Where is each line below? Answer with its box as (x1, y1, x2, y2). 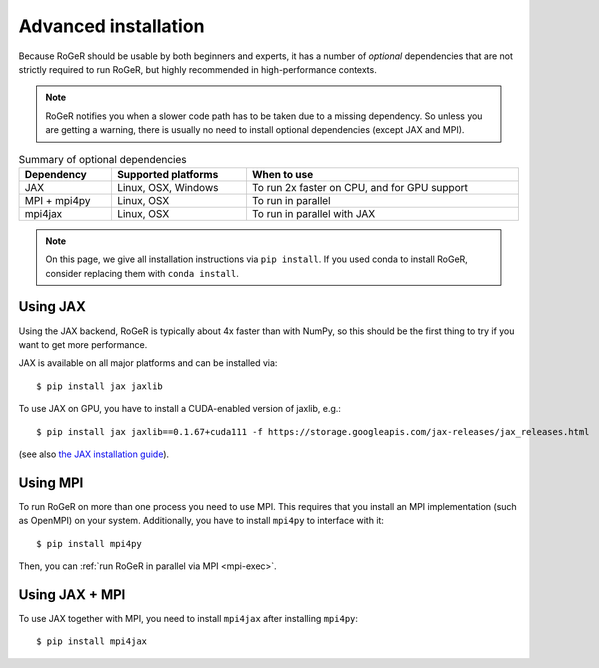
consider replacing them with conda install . (45, 267, 240, 279)
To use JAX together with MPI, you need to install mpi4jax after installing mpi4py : (18, 612, 359, 624)
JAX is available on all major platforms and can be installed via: (18, 357, 278, 369)
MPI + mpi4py (24, 193, 91, 207)
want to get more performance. (18, 338, 148, 350)
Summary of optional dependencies (18, 152, 187, 166)
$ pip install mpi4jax (36, 636, 148, 647)
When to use (251, 167, 314, 181)
